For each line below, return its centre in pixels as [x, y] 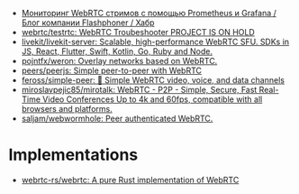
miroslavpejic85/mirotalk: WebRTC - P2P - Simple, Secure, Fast [139, 90]
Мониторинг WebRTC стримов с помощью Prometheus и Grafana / [149, 13]
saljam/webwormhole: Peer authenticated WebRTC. [117, 118]
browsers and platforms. [67, 109]
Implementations [73, 155]
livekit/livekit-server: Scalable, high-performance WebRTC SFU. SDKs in [155, 42]
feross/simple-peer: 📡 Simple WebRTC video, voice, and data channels [153, 80]
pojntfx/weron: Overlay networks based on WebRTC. [119, 61]
